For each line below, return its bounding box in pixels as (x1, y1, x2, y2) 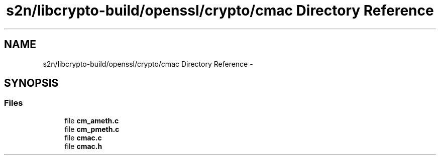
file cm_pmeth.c (64, 124, 120, 133)
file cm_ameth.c (64, 116, 119, 125)
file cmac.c (64, 133, 102, 142)
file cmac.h (64, 141, 102, 150)
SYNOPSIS (4, 77, 59, 90)
